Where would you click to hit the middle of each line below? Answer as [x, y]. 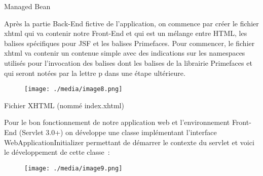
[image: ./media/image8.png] [73, 89]
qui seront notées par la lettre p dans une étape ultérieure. [95, 73]
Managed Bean [27, 6]
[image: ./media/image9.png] [73, 168]
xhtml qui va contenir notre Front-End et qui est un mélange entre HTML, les [126, 33]
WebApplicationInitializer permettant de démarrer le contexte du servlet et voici [129, 142]
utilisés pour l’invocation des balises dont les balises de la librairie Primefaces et [128, 62]
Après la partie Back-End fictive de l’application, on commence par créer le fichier [131, 23]
